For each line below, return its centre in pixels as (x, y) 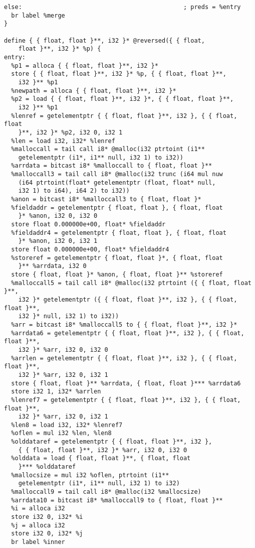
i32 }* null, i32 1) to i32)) (69, 316)
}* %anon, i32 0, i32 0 (58, 216)
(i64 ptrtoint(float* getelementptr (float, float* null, (117, 182)
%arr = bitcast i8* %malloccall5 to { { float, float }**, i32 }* (124, 324)
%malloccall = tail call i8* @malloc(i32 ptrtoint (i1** (108, 149)
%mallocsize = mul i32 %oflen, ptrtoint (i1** (90, 475)
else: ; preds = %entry (122, 7)
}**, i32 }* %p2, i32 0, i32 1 (70, 132)
